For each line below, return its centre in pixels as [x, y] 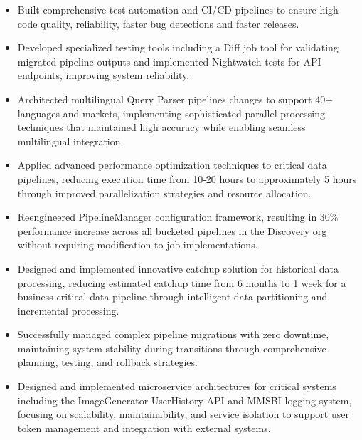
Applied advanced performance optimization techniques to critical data [172, 165]
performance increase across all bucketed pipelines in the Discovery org [172, 230]
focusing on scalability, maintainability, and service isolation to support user [183, 414]
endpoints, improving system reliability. [103, 75]
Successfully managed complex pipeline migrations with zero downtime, [173, 334]
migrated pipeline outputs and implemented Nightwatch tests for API [169, 61]
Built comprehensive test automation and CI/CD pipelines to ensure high [178, 9]
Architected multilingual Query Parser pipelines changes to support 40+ [175, 99]
